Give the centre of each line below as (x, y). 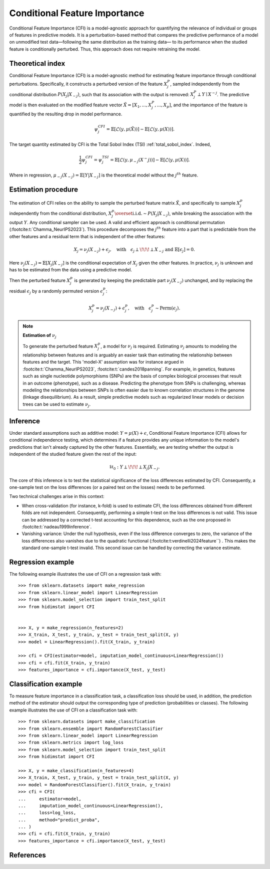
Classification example (46, 684)
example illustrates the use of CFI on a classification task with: (73, 710)
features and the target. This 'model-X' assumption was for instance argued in (103, 362)
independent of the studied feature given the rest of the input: (73, 454)
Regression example (42, 562)
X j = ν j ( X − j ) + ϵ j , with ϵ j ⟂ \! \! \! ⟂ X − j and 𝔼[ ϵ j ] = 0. (134, 250)
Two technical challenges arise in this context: (57, 496)
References (27, 855)
